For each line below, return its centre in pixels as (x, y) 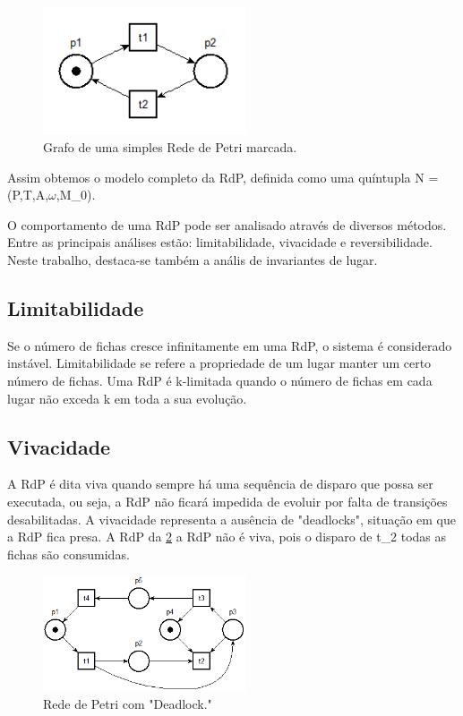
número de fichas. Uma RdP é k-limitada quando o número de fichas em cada (220, 380)
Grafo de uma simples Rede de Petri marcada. (170, 147)
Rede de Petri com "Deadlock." (128, 704)
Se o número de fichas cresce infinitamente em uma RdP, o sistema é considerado (230, 345)
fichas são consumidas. (69, 554)
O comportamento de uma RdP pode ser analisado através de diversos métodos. (227, 224)
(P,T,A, (28, 195)
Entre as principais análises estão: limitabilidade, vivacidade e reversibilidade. (220, 242)
